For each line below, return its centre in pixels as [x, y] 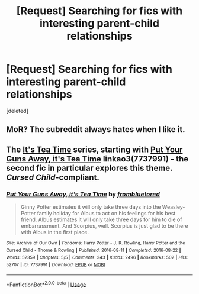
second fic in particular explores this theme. [89, 168]
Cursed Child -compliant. [53, 177]
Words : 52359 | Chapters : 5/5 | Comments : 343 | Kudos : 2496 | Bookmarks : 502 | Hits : [97, 258]
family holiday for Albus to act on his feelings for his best [106, 214]
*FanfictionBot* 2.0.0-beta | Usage [46, 284]
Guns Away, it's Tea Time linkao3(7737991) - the [97, 159]
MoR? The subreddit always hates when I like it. [96, 129]
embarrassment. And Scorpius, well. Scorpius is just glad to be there [104, 226]
